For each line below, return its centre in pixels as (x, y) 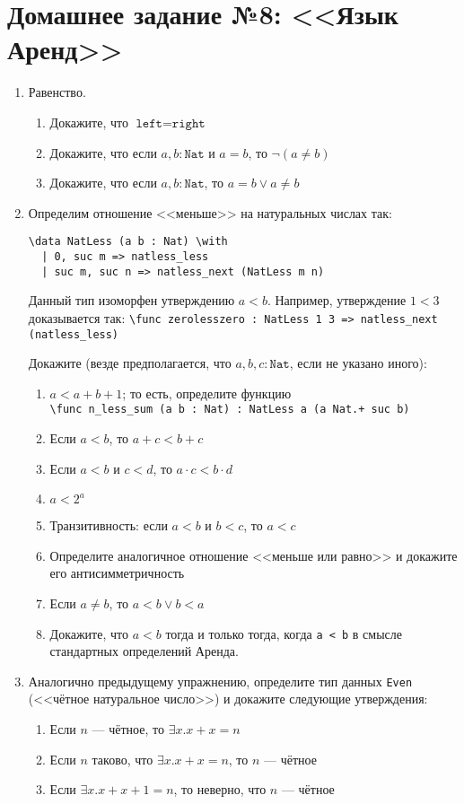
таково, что (123, 759)
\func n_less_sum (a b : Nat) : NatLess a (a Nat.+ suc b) (230, 410)
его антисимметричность (117, 573)
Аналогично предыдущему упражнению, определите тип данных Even (220, 681)
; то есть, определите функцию (207, 393)
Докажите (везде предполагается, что (130, 363)
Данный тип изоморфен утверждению (131, 300)
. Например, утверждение (337, 300)
